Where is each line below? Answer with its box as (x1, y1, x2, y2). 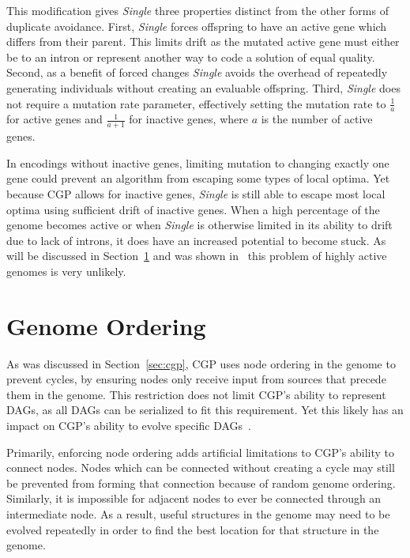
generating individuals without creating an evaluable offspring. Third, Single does (6, 79, 401, 96)
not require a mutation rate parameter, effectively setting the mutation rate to (6, 95, 386, 111)
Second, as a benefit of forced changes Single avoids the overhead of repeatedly (6, 64, 388, 81)
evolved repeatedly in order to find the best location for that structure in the (6, 521, 379, 537)
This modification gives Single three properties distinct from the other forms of (6, 2, 389, 18)
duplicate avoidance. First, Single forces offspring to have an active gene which (6, 17, 387, 34)
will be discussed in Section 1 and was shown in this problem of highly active (6, 247, 387, 264)
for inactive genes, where (129, 111, 248, 127)
